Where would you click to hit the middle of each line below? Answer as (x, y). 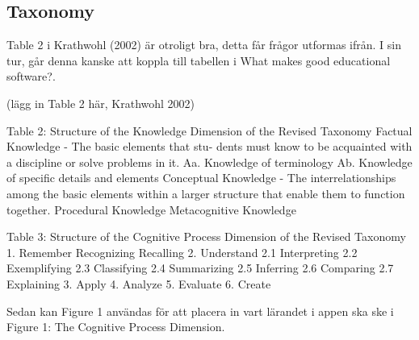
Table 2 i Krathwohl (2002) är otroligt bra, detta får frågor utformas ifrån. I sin (204, 45)
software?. (31, 76)
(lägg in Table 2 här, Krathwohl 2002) (101, 103)
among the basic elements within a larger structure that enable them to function (206, 193)
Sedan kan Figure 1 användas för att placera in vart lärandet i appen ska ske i (200, 311)
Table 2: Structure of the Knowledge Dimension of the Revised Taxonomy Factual (209, 130)
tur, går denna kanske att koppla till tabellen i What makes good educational (199, 60)
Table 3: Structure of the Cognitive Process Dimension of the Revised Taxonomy (206, 236)
